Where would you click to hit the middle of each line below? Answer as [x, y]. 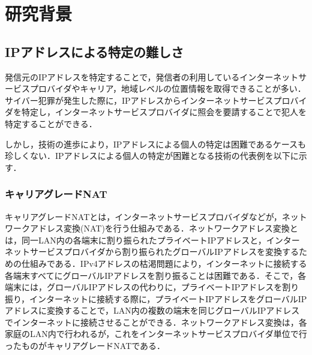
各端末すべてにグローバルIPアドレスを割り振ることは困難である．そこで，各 [156, 275]
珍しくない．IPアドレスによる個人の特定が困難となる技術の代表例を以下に [152, 156]
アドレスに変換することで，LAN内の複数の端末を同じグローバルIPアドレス [152, 310]
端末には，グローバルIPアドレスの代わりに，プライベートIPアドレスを [144, 287]
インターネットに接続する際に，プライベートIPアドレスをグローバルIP [168, 298]
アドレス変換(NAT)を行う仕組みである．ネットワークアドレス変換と [164, 228]
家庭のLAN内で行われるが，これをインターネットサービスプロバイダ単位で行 [156, 334]
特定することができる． [51, 123]
